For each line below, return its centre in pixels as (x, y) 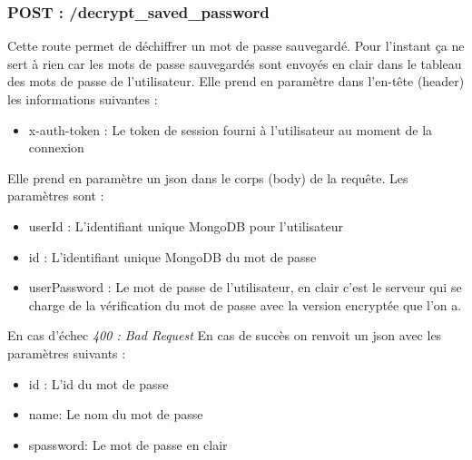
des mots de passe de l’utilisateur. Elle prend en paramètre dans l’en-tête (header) (236, 81)
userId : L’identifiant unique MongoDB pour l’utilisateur (186, 225)
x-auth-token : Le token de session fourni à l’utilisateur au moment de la (231, 129)
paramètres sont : (56, 196)
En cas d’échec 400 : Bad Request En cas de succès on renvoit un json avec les (225, 335)
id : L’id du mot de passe (98, 383)
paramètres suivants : (67, 352)
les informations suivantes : (83, 99)
